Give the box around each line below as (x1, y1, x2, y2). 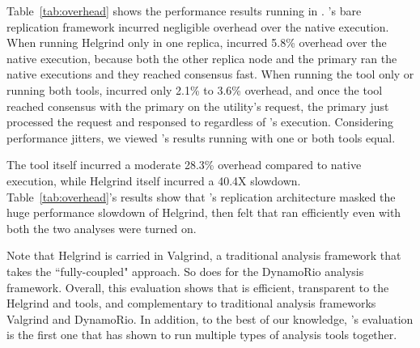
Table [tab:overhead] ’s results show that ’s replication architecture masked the (6, 188, 396, 205)
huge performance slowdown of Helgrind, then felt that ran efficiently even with (6, 204, 401, 221)
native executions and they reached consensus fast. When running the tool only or (6, 66, 414, 83)
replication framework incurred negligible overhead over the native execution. (6, 18, 389, 35)
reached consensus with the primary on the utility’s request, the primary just (6, 97, 389, 114)
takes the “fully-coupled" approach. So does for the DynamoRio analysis (6, 262, 364, 279)
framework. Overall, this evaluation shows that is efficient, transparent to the (6, 278, 389, 295)
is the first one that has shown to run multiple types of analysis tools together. (6, 326, 397, 343)
